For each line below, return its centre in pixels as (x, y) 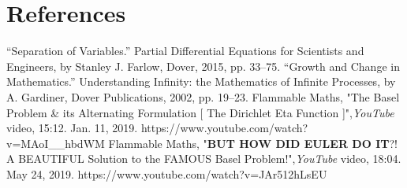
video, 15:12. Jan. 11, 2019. (72, 128)
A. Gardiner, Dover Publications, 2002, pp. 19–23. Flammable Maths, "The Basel (203, 96)
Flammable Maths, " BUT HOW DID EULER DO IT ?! (253, 143)
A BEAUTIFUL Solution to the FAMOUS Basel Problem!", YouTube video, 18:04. (204, 159)
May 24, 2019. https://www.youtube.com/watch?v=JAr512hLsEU (167, 173)
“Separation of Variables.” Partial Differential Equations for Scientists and (185, 51)
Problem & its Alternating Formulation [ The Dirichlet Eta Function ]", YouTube (200, 112)
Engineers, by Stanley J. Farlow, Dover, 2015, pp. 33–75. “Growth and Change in (203, 66)
